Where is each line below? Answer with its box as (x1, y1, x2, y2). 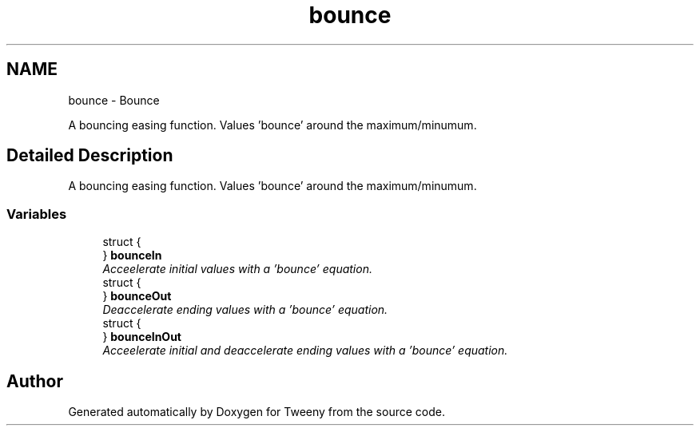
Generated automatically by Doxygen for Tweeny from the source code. (68, 405, 445, 419)
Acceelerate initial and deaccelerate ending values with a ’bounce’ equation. (102, 343, 508, 358)
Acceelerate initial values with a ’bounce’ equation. (102, 262, 372, 276)
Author (6, 371, 63, 391)
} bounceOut (102, 289, 172, 303)
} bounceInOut (102, 330, 181, 344)
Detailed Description (6, 145, 173, 166)
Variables (6, 205, 67, 222)
